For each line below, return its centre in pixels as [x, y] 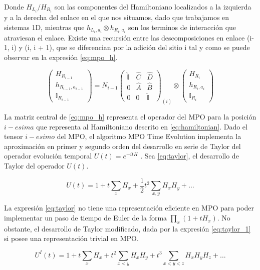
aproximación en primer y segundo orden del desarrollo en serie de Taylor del [122, 146]
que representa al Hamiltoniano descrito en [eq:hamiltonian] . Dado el [142, 126]
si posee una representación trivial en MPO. [71, 238]
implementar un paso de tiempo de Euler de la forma [86, 218]
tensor [14, 136]
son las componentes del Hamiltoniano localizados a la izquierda [153, 6]
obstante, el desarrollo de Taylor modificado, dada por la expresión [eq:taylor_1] [127, 228]
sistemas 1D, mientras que [44, 27]
